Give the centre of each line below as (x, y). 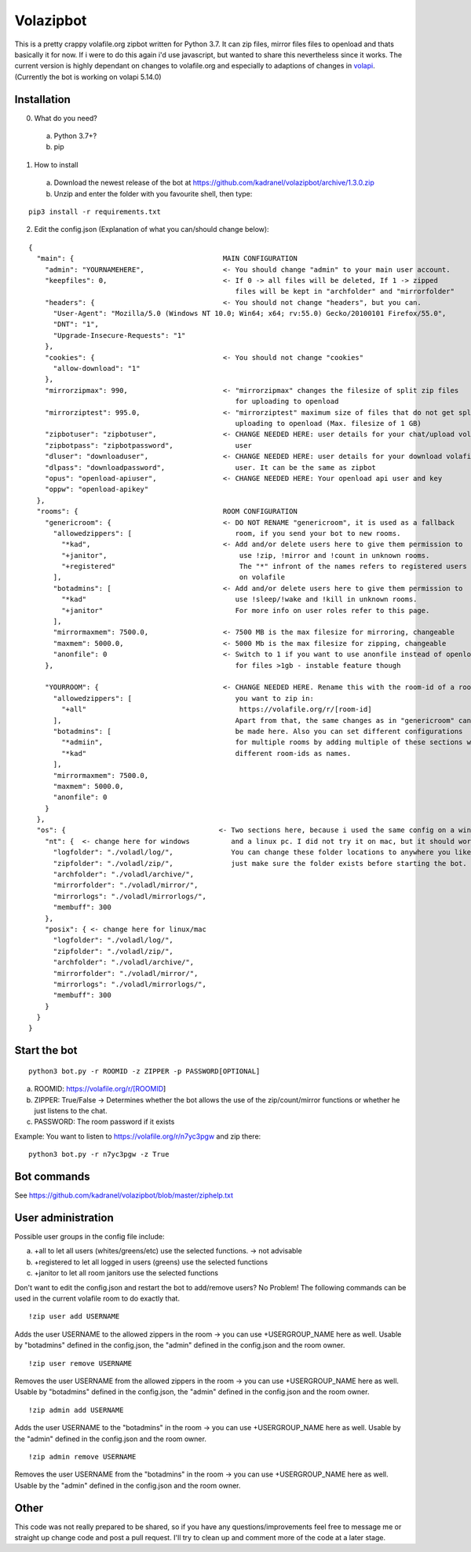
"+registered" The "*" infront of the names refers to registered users (264, 567)
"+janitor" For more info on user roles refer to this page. (246, 610)
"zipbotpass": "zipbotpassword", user (148, 445)
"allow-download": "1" (97, 369)
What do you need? (66, 118)
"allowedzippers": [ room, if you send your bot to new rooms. (227, 533)
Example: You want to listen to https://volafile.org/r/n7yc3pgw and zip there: (138, 1136)
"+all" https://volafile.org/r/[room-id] (217, 710)
